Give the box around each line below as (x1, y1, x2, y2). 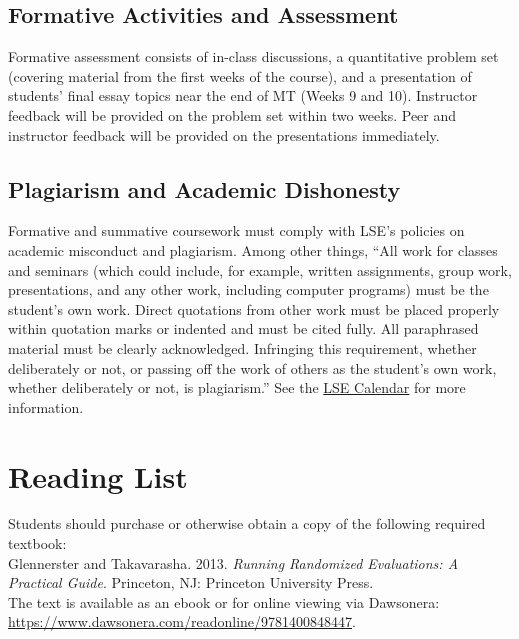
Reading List (8, 455, 188, 496)
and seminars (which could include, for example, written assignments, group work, (8, 259, 512, 280)
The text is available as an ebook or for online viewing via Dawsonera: (8, 591, 440, 612)
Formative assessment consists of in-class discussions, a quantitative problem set (8, 46, 499, 67)
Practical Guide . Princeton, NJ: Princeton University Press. (8, 572, 374, 593)
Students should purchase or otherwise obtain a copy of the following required (8, 513, 486, 534)
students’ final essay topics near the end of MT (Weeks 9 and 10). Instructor (8, 85, 478, 106)
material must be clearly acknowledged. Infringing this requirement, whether (8, 337, 477, 358)
